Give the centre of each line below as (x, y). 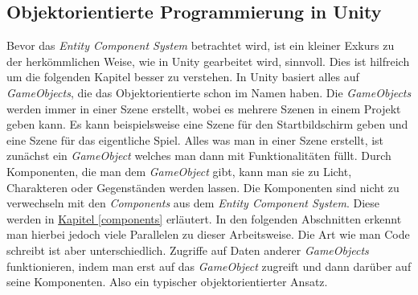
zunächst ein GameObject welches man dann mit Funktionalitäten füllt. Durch (199, 156)
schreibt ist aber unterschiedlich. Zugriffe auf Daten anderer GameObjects (188, 250)
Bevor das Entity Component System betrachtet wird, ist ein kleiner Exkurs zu (201, 45)
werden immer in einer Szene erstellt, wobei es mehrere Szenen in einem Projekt (204, 108)
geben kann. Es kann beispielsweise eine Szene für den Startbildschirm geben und (207, 124)
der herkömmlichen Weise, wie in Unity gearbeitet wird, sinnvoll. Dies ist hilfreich (208, 61)
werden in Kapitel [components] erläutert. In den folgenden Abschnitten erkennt (204, 218)
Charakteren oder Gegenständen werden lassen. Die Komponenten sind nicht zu (203, 187)
